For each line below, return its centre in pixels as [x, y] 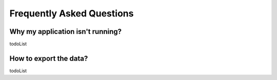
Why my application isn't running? [66, 32]
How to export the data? [49, 58]
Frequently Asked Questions [72, 13]
